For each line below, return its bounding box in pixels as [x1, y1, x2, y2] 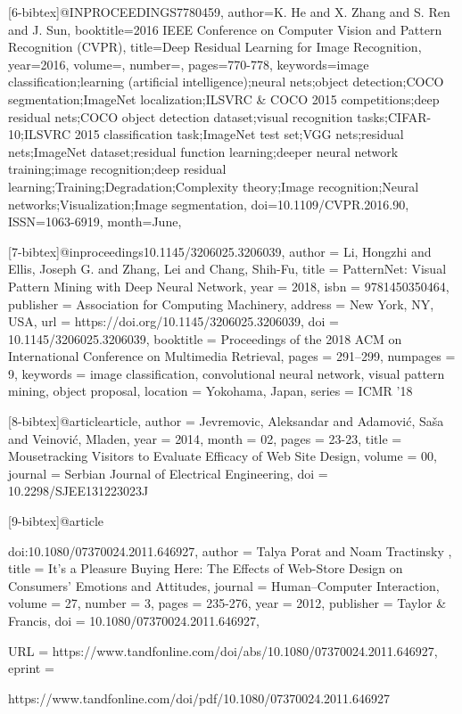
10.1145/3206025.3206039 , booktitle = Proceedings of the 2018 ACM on [8, 329, 402, 348]
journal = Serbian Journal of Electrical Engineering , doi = [8, 464, 328, 482]
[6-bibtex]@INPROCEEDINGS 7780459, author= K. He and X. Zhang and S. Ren [8, 3, 450, 21]
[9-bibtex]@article [8, 512, 104, 530]
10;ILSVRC [8, 125, 70, 144]
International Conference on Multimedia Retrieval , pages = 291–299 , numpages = [8, 347, 456, 365]
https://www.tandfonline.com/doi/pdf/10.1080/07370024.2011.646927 [8, 688, 390, 707]
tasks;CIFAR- [357, 107, 432, 126]
